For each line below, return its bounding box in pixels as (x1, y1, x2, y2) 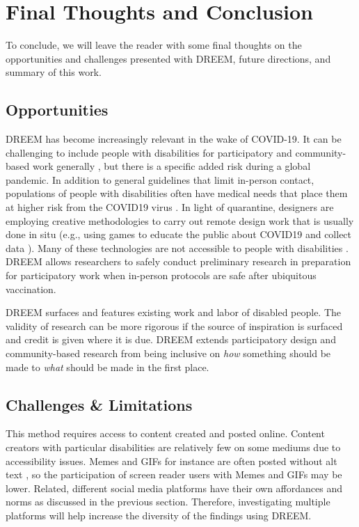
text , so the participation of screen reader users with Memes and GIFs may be (6, 467, 342, 482)
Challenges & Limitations (6, 393, 193, 415)
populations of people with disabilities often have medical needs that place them (6, 186, 348, 200)
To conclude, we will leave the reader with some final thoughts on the (6, 38, 302, 52)
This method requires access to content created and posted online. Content (6, 426, 325, 441)
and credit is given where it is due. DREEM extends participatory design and (6, 332, 336, 347)
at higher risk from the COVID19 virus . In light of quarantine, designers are (6, 200, 334, 214)
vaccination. (6, 281, 56, 296)
